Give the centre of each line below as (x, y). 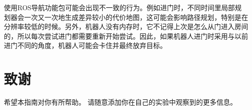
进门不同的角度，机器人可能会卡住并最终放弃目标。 (85, 45)
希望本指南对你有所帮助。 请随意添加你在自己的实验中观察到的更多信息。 (120, 102)
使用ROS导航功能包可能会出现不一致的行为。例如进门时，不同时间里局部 (119, 7)
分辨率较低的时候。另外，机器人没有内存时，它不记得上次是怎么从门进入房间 (126, 26)
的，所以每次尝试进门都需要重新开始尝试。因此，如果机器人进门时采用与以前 (126, 36)
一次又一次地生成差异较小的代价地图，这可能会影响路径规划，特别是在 (136, 17)
